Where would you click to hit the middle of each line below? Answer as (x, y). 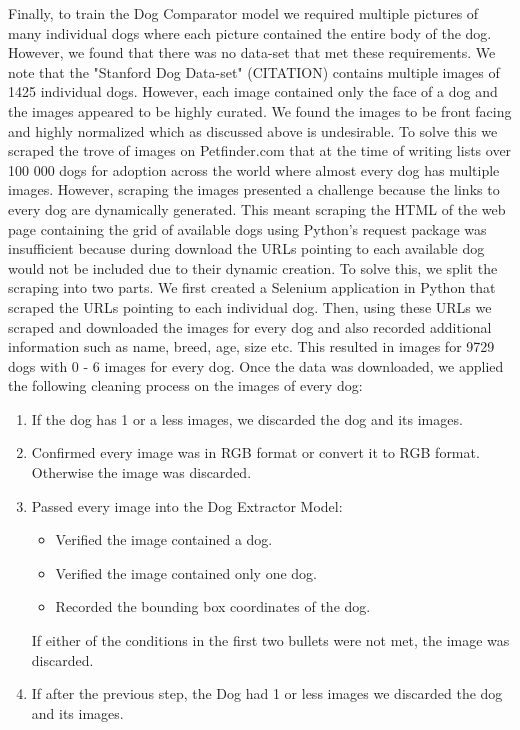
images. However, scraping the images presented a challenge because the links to (254, 189)
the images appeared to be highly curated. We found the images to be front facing (260, 110)
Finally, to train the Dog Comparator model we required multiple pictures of (243, 13)
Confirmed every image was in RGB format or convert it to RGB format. (255, 452)
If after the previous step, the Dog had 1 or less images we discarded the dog (267, 693)
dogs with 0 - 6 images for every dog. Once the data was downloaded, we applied (256, 365)
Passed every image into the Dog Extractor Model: (187, 505)
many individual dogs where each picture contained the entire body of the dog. (250, 32)
